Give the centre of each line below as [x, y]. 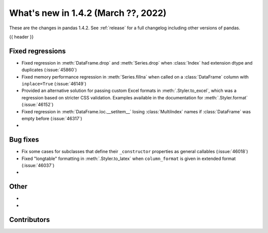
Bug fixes [24, 140]
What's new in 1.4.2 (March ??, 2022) [88, 13]
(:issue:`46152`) [38, 105]
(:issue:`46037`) [38, 165]
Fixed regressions [37, 51]
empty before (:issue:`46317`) [52, 118]
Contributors [30, 219]
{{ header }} [22, 37]
